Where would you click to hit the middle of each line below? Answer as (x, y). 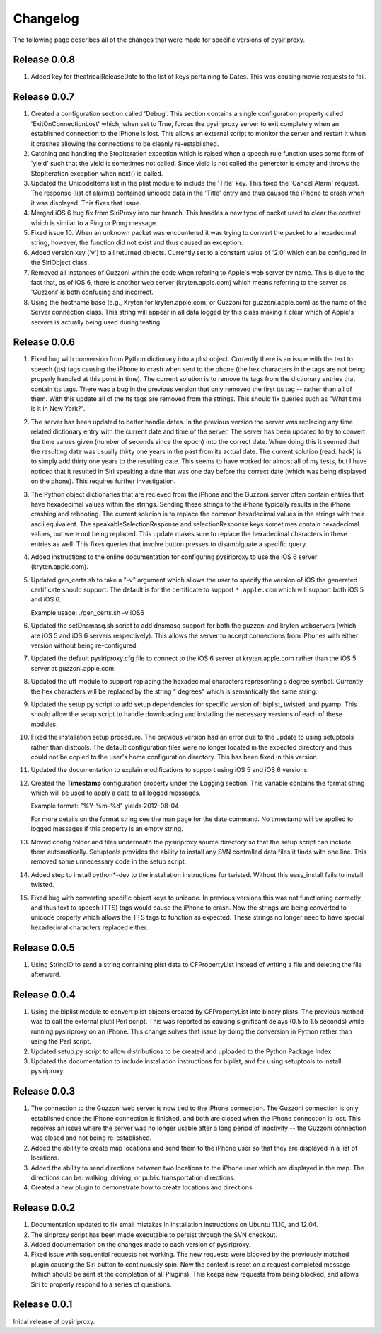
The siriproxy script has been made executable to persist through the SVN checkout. (154, 1234)
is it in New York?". (58, 409)
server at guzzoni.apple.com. (73, 668)
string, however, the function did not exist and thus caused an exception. (137, 243)
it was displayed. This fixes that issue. (86, 203)
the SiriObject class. (60, 263)
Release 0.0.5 (44, 948)
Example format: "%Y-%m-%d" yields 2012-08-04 (105, 806)
